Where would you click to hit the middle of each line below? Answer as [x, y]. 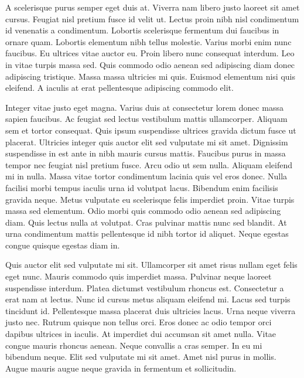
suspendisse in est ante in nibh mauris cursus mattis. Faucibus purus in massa [146, 153]
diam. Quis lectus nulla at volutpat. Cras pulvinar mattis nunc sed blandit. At [146, 222]
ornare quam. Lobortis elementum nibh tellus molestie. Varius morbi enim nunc [148, 41]
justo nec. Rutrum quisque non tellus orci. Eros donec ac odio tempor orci [139, 322]
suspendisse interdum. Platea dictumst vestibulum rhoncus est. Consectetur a [145, 287]
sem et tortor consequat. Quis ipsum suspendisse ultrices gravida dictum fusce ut [151, 130]
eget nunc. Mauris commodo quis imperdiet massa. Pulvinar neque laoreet [139, 276]
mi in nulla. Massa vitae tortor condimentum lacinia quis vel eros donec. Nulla [146, 176]
